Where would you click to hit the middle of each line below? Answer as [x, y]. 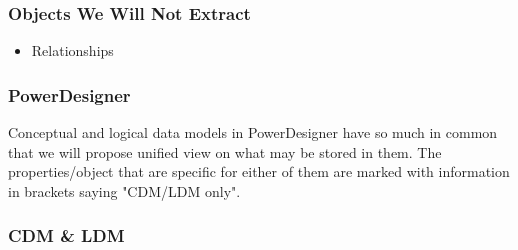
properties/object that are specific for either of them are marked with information [259, 171]
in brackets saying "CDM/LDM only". [124, 190]
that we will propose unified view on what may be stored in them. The [225, 151]
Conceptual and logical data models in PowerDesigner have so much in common [253, 132]
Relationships [72, 50]
